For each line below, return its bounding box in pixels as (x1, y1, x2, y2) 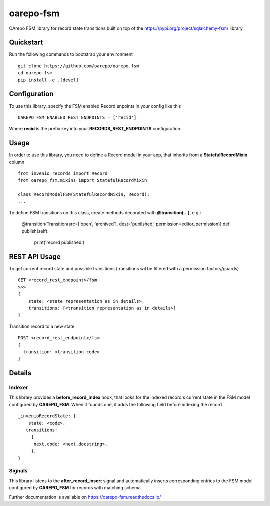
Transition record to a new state (9, 323, 75, 329)
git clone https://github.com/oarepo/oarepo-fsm (18, 63, 139, 69)
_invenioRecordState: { (18, 413, 76, 419)
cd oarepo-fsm (18, 70, 52, 76)
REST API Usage (9, 252, 61, 261)
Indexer (9, 384, 28, 391)
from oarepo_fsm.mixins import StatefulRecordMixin (18, 178, 147, 183)
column (9, 159, 25, 165)
